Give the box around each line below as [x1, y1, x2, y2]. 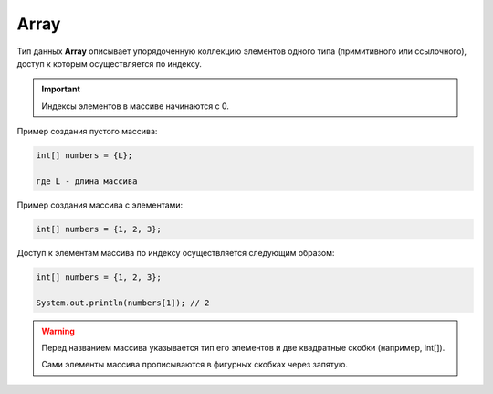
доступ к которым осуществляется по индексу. [16, 58, 203, 69]
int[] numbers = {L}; [36, 151, 133, 161]
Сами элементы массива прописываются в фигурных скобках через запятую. [41, 359, 349, 370]
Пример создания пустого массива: [16, 126, 158, 137]
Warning [41, 325, 75, 336]
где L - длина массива [36, 176, 138, 186]
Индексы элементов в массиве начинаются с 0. [41, 101, 230, 112]
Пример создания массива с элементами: [16, 199, 184, 210]
